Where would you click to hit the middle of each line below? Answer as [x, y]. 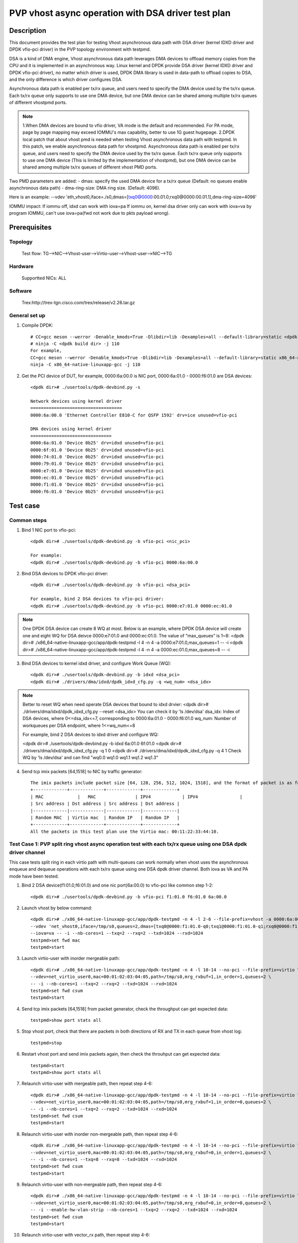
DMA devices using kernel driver [71, 429]
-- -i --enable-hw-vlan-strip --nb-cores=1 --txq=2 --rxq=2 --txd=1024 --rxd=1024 [134, 1210]
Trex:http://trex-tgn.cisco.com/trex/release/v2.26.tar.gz [78, 303]
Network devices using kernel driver [76, 401]
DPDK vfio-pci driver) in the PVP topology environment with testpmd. [80, 49]
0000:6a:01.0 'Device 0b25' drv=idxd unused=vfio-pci [97, 443]
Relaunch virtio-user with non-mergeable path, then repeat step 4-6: [92, 1185]
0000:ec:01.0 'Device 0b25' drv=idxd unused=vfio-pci [97, 478]
